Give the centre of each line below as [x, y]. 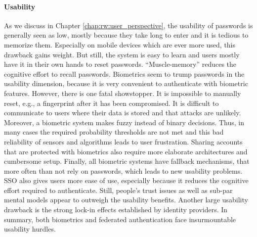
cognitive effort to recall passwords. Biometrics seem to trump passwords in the [124, 73]
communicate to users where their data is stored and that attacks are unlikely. [123, 113]
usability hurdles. [30, 229]
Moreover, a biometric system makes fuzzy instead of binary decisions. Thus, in [124, 122]
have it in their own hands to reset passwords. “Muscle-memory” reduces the [120, 64]
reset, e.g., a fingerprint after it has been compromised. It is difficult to [111, 103]
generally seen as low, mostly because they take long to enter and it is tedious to [126, 35]
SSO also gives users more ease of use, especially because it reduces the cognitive [126, 180]
